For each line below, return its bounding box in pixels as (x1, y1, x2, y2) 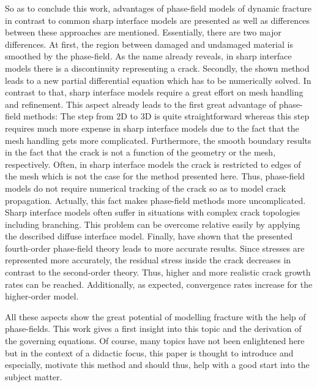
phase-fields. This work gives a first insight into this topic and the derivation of (5, 322, 302, 335)
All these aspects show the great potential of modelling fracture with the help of (5, 310, 306, 323)
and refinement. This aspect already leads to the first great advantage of (5, 97, 277, 110)
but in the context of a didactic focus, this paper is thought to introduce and (5, 346, 294, 359)
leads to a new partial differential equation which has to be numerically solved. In (5, 73, 311, 86)
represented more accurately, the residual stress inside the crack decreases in (5, 254, 291, 266)
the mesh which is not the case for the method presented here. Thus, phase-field (5, 170, 305, 182)
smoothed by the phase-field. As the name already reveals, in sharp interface (5, 50, 292, 62)
